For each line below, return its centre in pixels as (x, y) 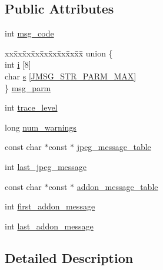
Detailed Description (69, 257)
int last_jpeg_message (46, 166)
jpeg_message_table (114, 147)
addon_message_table (117, 186)
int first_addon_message (50, 206)
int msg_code (29, 33)
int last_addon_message (49, 226)
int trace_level (31, 107)
